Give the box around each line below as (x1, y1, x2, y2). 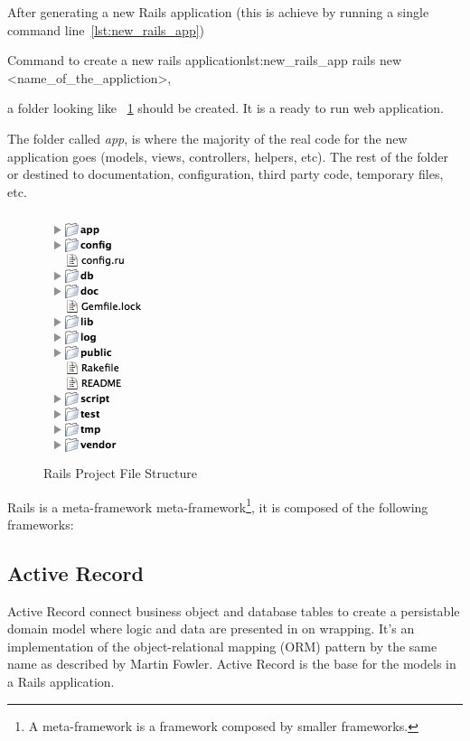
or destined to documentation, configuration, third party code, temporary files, (7, 164, 444, 183)
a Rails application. (7, 671, 115, 690)
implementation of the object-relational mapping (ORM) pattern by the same (7, 636, 437, 655)
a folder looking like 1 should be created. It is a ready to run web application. (7, 98, 444, 117)
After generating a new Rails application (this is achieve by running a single (7, 3, 429, 21)
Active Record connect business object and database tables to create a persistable (7, 601, 460, 620)
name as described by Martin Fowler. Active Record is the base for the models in (7, 654, 456, 673)
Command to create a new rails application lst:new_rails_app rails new (7, 51, 402, 70)
